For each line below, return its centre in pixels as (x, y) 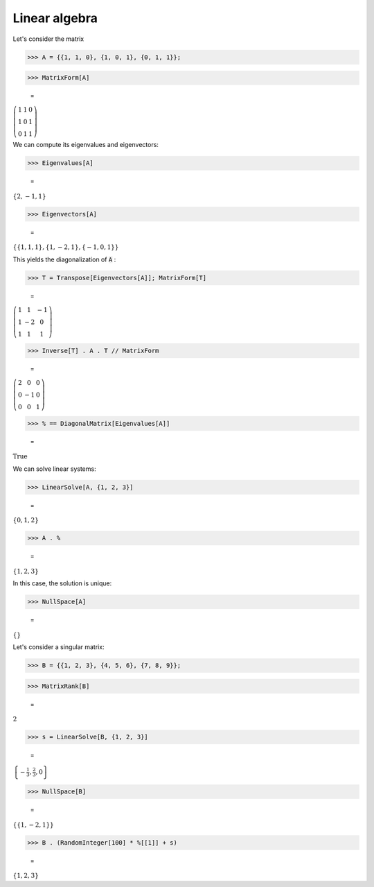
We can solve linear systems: (54, 469)
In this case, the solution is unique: (62, 583)
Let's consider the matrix (48, 39)
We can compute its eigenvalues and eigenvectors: (86, 145)
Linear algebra (55, 18)
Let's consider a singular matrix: (59, 647)
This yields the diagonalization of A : (64, 259)
